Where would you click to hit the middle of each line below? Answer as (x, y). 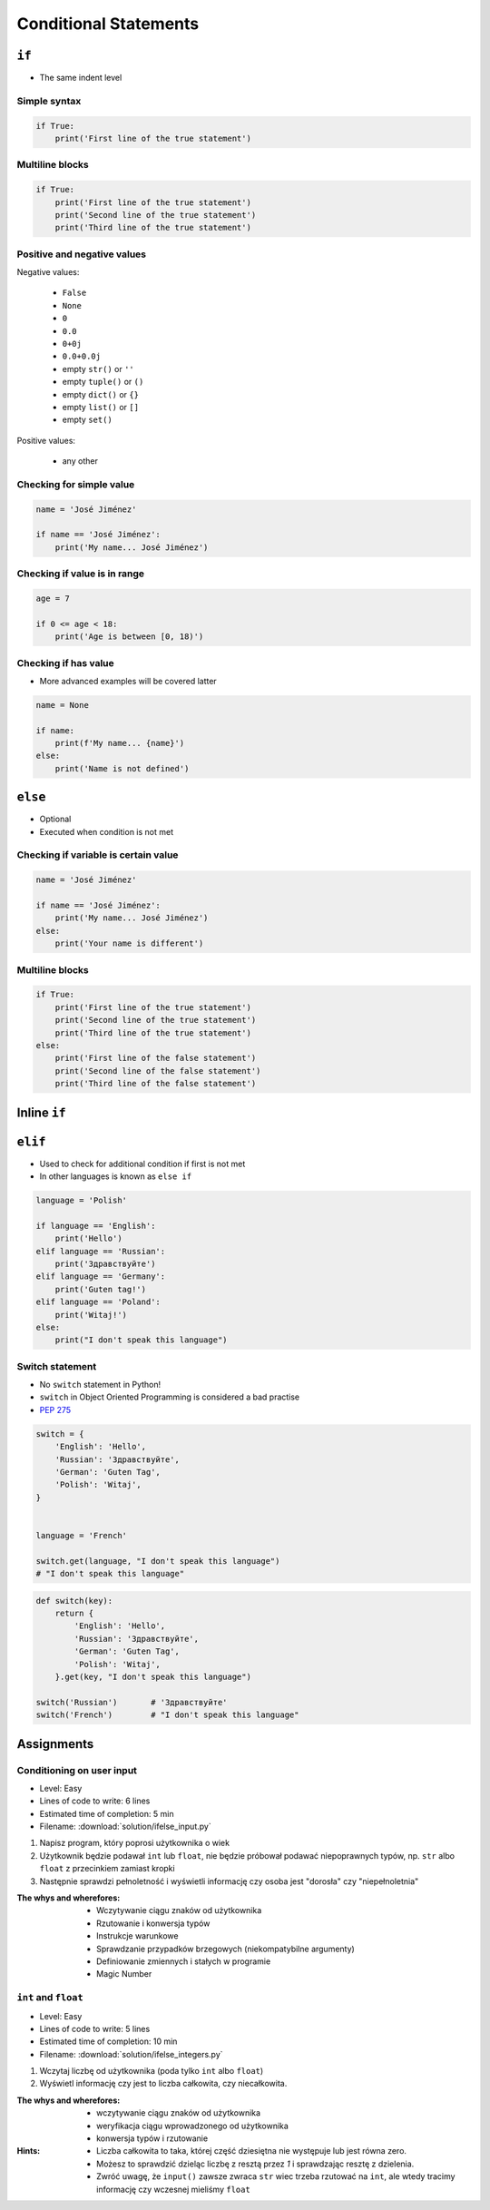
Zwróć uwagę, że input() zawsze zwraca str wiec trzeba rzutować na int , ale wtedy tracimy (276, 2176)
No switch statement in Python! (100, 1385)
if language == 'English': (96, 1226)
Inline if (42, 1112)
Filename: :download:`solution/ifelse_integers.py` (131, 2054)
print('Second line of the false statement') (158, 1071)
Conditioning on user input (77, 1770)
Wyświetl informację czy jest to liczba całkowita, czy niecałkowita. (163, 2084)
